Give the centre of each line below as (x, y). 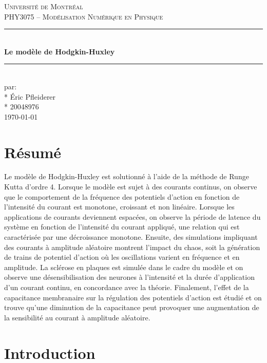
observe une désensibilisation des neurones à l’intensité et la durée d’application (129, 277)
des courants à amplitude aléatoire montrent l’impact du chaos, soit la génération (132, 247)
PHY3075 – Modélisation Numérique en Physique (84, 16)
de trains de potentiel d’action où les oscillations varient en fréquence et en (122, 257)
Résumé (33, 152)
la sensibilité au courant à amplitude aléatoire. (77, 317)
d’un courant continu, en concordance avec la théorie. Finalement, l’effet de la (127, 287)
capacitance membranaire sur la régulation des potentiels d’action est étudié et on (133, 297)
